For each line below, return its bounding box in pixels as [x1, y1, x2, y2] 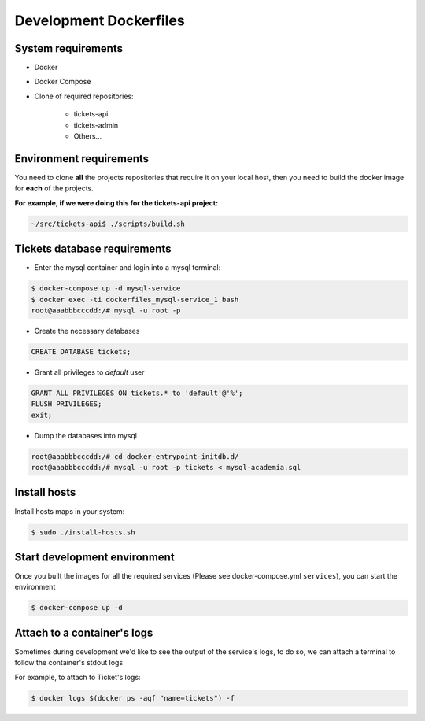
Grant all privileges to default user [34, 367, 145, 377]
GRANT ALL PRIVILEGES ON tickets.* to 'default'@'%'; [31, 388, 243, 397]
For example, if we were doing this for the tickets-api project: [14, 198, 219, 208]
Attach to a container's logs [14, 626, 153, 639]
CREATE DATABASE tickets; [31, 347, 131, 356]
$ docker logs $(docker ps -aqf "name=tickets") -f [31, 693, 235, 702]
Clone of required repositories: [34, 91, 134, 101]
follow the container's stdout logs [14, 658, 124, 667]
